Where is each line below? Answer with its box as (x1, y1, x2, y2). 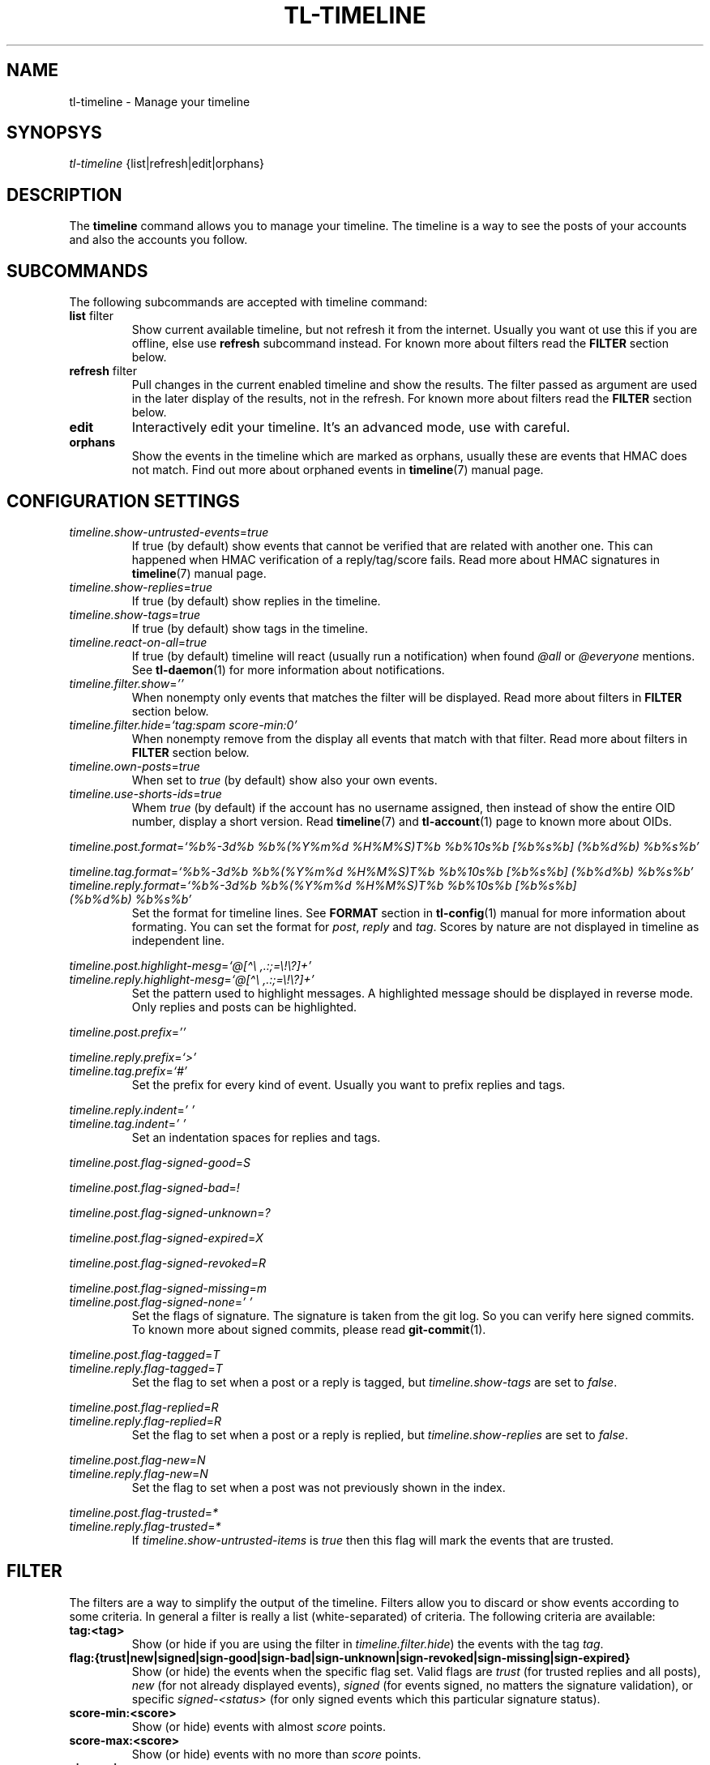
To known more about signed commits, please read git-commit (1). (131, 1322, 486, 1336)
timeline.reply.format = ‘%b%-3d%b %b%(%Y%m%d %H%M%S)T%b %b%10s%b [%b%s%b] (69, 878, 577, 892)
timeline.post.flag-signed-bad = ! (69, 1180, 240, 1194)
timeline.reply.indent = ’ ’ (69, 1102, 195, 1117)
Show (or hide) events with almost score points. (131, 1719, 386, 1733)
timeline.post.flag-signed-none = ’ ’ (69, 1294, 253, 1309)
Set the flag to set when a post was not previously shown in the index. (131, 1480, 506, 1494)
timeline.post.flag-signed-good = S (69, 1155, 251, 1169)
